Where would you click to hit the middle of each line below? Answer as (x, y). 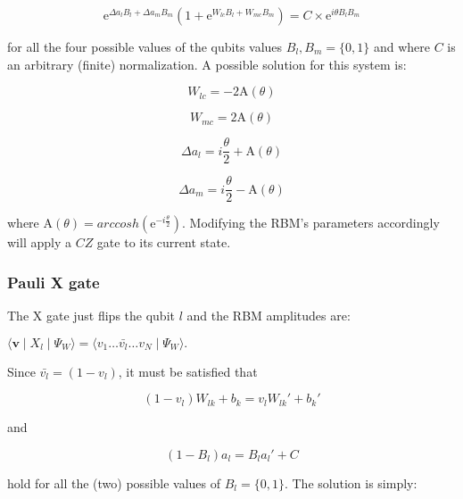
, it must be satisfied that (188, 371)
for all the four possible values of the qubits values (145, 46)
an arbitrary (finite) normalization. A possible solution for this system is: (207, 64)
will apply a (39, 242)
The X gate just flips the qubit (91, 316)
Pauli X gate (54, 282)
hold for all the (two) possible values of (114, 482)
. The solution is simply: (351, 482)
